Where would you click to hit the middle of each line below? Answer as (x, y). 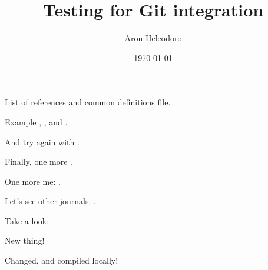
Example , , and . (36, 121)
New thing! (25, 240)
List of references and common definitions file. (88, 102)
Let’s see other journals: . (50, 201)
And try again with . (42, 141)
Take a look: (27, 220)
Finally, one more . (39, 161)
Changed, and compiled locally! (62, 260)
